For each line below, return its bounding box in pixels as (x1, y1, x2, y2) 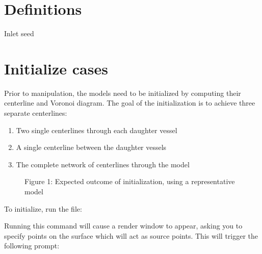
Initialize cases (4, 58, 108, 79)
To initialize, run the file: (4, 203, 82, 214)
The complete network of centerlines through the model (16, 159, 190, 169)
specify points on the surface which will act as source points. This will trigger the (4, 230, 258, 241)
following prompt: (4, 240, 60, 251)
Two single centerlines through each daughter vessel (16, 124, 177, 135)
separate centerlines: (4, 108, 67, 118)
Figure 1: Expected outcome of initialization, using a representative (24, 176, 235, 187)
